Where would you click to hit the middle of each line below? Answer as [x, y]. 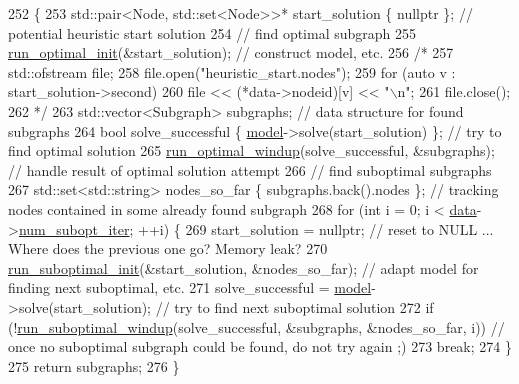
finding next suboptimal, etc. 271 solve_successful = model [190, 287]
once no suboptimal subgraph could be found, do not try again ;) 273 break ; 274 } [260, 346]
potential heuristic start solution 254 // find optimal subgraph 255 [212, 32]
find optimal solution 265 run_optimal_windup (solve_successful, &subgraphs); [251, 150]
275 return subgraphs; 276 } [94, 365]
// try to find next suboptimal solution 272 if [294, 306]
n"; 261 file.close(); [454, 91]
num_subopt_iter [74, 228]
